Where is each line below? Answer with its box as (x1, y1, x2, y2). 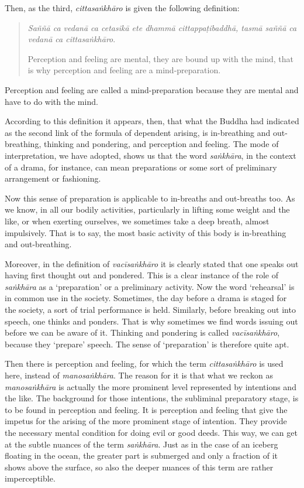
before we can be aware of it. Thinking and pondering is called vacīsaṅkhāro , (5, 326, 280, 339)
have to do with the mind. (5, 95, 98, 107)
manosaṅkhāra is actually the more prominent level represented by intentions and (5, 380, 296, 393)
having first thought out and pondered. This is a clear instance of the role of (5, 269, 278, 281)
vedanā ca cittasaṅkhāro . (27, 33, 116, 45)
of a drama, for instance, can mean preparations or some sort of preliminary (5, 161, 277, 173)
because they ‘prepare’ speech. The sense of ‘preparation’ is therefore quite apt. (5, 337, 289, 350)
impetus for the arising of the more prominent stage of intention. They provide (5, 415, 287, 427)
